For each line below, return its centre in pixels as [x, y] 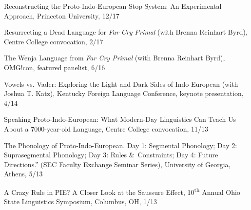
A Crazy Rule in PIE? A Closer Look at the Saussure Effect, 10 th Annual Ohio [122, 191]
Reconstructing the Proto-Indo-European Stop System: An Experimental [113, 6]
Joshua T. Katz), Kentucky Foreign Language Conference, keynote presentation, [124, 93]
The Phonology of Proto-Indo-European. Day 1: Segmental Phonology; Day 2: [121, 145]
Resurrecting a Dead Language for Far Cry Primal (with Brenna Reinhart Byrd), [126, 32]
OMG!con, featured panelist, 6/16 [55, 67]
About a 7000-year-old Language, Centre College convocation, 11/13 [106, 128]
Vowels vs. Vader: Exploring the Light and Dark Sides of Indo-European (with [121, 84]
